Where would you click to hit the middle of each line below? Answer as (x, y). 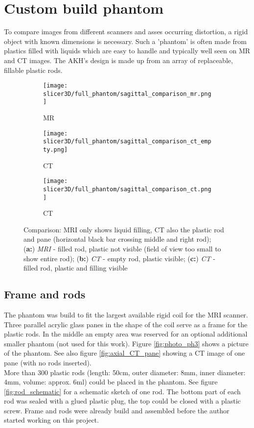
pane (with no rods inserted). (48, 362)
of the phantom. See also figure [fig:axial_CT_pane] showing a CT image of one (125, 353)
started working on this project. (51, 420)
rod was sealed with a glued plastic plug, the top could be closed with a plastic (122, 401)
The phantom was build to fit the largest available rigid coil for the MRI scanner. (126, 314)
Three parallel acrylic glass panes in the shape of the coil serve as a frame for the (126, 324)
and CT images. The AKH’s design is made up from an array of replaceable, (118, 60)
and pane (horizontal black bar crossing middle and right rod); (117, 239)
